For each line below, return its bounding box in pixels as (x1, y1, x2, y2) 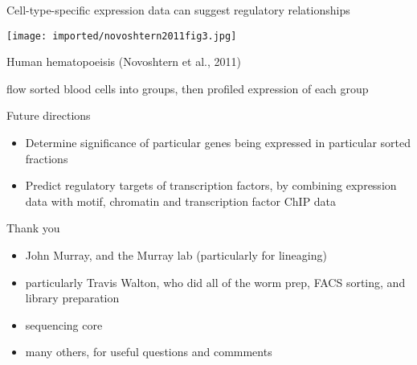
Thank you (6, 219, 60, 236)
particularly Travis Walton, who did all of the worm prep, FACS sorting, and (25, 273, 406, 290)
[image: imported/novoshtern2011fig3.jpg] (6, 30, 237, 42)
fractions (25, 150, 68, 166)
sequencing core (25, 316, 103, 333)
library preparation (25, 289, 120, 306)
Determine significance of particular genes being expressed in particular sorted (25, 134, 411, 151)
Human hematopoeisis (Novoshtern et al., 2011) (6, 53, 241, 70)
